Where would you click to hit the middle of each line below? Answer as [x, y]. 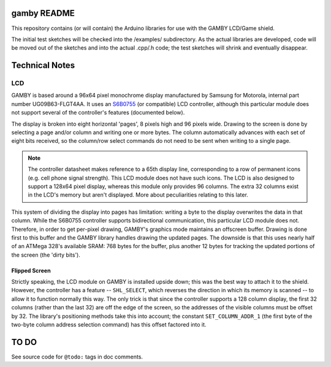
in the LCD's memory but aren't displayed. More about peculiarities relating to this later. [138, 195]
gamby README [43, 13]
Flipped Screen [31, 270]
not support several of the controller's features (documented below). [98, 113]
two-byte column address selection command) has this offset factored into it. [109, 325]
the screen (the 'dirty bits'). [46, 255]
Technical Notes [43, 65]
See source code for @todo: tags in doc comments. [77, 357]
